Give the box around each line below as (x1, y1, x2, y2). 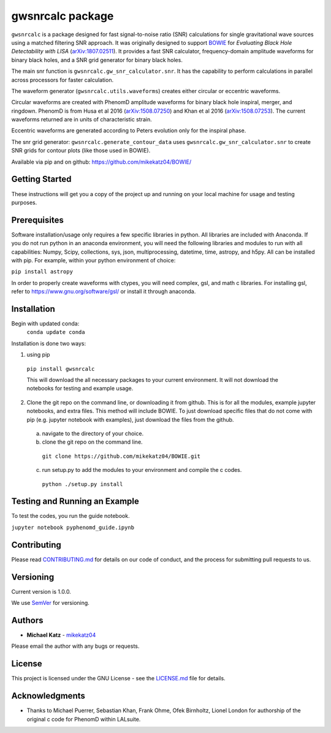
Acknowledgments (11, 691, 86, 701)
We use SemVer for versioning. (11, 599, 90, 607)
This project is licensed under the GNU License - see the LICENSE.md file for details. (11, 675, 226, 682)
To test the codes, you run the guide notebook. (11, 512, 130, 520)
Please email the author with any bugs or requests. (11, 642, 140, 650)
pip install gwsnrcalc (26, 365, 95, 372)
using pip (26, 351, 50, 359)
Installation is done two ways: (11, 340, 86, 347)
